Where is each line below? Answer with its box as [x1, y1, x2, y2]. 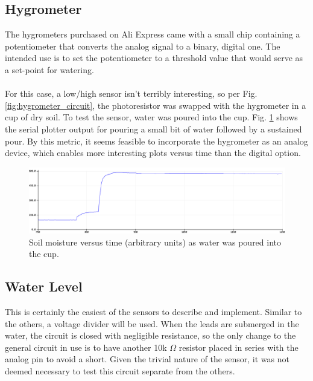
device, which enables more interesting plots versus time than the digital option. [5, 146, 301, 159]
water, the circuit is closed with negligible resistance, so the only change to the [5, 329, 296, 342]
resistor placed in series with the [179, 340, 299, 353]
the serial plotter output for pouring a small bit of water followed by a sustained [5, 122, 302, 135]
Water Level [5, 277, 83, 296]
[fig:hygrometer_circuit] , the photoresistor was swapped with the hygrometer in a [5, 99, 306, 111]
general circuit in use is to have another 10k [5, 340, 167, 353]
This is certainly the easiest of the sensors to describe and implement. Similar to [5, 305, 302, 318]
